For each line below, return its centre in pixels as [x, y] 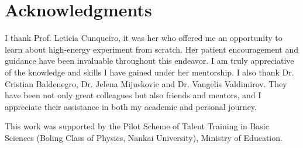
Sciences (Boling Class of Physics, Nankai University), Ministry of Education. [144, 137]
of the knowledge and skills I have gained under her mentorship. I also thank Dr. [149, 72]
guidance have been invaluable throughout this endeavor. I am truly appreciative [149, 61]
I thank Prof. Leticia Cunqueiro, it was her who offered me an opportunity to [144, 38]
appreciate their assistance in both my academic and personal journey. [131, 106]
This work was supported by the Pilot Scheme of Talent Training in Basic [137, 126]
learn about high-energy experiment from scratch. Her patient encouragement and [152, 49]
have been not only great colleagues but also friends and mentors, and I [133, 95]
